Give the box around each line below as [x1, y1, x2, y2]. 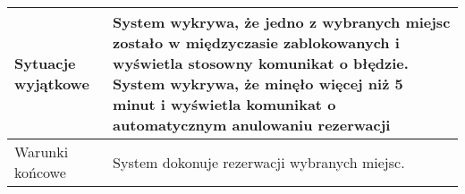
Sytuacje [14, 53, 76, 73]
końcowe [14, 162, 66, 182]
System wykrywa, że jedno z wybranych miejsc [113, 12, 451, 32]
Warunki [14, 141, 69, 162]
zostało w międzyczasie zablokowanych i [113, 32, 400, 53]
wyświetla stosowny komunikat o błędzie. [113, 53, 409, 73]
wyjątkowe [14, 73, 89, 94]
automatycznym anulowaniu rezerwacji [113, 114, 391, 135]
